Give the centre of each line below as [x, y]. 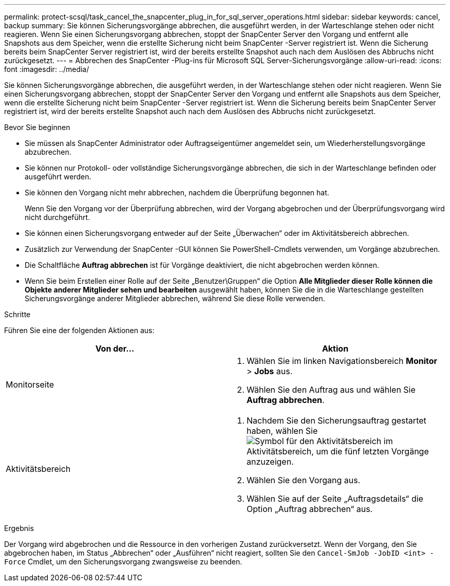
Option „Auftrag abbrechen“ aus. [310, 509]
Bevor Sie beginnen [37, 127]
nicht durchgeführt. [58, 217]
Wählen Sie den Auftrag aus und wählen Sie [331, 390]
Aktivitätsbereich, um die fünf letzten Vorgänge [338, 451]
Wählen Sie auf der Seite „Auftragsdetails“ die [335, 499]
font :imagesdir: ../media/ [47, 69]
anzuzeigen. [270, 462]
